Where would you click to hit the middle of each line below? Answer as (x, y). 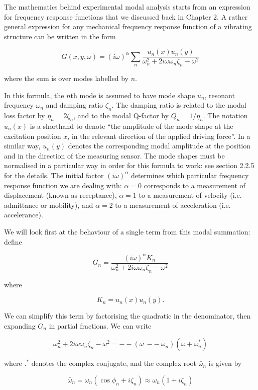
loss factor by (25, 115)
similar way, (22, 146)
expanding (20, 325)
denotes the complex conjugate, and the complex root (114, 363)
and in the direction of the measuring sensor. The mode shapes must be (114, 155)
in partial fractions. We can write (100, 325)
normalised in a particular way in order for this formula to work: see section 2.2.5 (129, 165)
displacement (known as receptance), (60, 195)
